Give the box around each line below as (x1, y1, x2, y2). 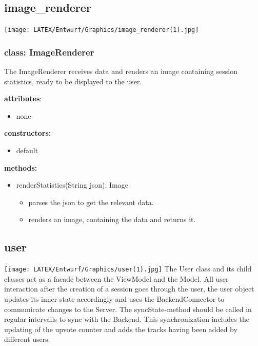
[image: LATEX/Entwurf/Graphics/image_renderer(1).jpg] (4, 26, 199, 34)
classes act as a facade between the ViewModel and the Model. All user (4, 273, 229, 284)
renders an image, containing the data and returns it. (28, 214, 196, 225)
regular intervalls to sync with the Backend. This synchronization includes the (4, 314, 249, 324)
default (16, 145, 38, 156)
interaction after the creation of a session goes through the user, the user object (4, 283, 254, 294)
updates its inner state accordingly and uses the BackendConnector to (4, 294, 225, 304)
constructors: (4, 128, 51, 138)
